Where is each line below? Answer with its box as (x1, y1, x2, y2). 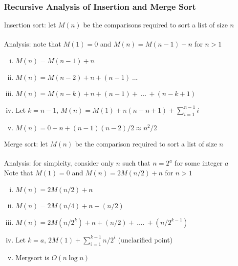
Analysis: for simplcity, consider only (4, 158, 114, 168)
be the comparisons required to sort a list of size (83, 20, 228, 30)
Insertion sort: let (4, 20, 56, 30)
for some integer (174, 158, 223, 168)
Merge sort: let (4, 139, 48, 149)
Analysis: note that (4, 39, 61, 49)
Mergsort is (15, 252, 49, 262)
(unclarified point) (118, 234, 173, 244)
